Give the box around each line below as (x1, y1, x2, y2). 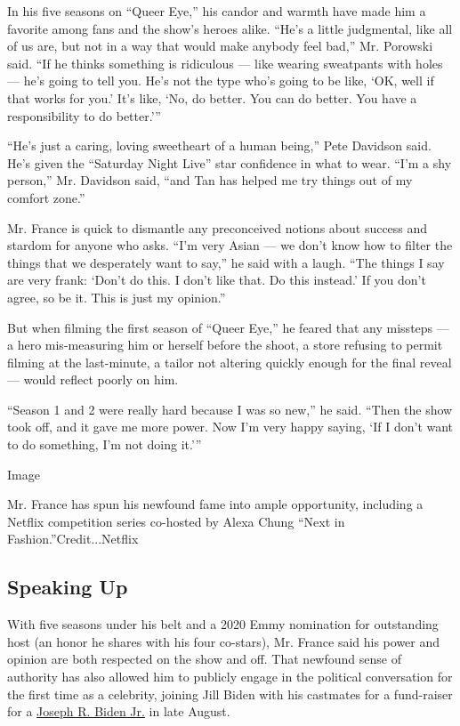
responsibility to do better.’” (7, 106, 161, 125)
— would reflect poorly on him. (7, 370, 179, 389)
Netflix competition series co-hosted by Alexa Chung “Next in (7, 512, 345, 530)
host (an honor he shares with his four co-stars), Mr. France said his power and (7, 632, 440, 650)
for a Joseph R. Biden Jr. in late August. (7, 702, 230, 721)
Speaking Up (7, 573, 128, 601)
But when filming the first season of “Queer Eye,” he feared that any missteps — (7, 318, 449, 336)
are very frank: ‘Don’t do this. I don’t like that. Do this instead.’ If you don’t (7, 270, 426, 289)
